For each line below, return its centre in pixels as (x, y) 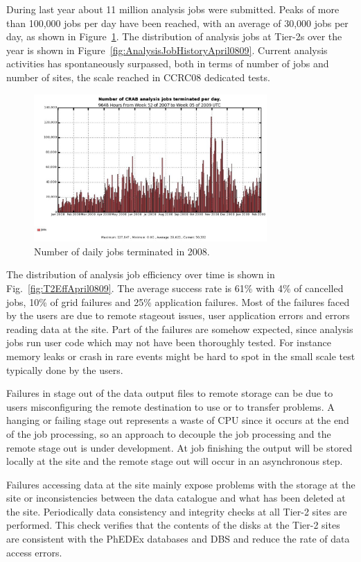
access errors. (34, 552)
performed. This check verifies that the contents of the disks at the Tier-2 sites (173, 525)
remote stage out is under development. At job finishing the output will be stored (179, 447)
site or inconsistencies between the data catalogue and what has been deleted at (176, 498)
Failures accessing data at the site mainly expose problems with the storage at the (181, 484)
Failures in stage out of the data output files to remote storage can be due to (170, 393)
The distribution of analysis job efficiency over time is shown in (141, 274)
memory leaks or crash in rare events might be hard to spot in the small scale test (181, 356)
